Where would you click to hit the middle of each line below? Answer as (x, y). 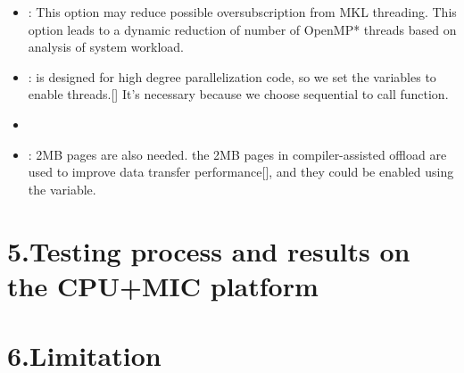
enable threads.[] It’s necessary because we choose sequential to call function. (238, 94)
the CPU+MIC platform (163, 285)
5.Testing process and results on (209, 250)
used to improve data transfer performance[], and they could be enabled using (241, 172)
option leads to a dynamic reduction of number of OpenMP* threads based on (242, 29)
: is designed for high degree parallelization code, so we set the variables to (232, 76)
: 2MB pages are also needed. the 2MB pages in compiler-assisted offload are (237, 154)
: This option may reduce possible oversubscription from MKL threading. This (242, 12)
